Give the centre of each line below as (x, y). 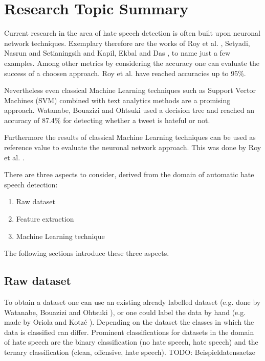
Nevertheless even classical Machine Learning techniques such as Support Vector (130, 90)
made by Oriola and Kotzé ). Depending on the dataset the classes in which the (129, 322)
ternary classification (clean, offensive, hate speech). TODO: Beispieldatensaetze (130, 352)
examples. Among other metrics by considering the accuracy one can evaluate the (132, 63)
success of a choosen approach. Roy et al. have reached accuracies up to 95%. (125, 73)
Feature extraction (45, 219)
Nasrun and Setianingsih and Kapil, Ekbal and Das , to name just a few (117, 53)
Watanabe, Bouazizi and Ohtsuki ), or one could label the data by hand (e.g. (125, 312)
